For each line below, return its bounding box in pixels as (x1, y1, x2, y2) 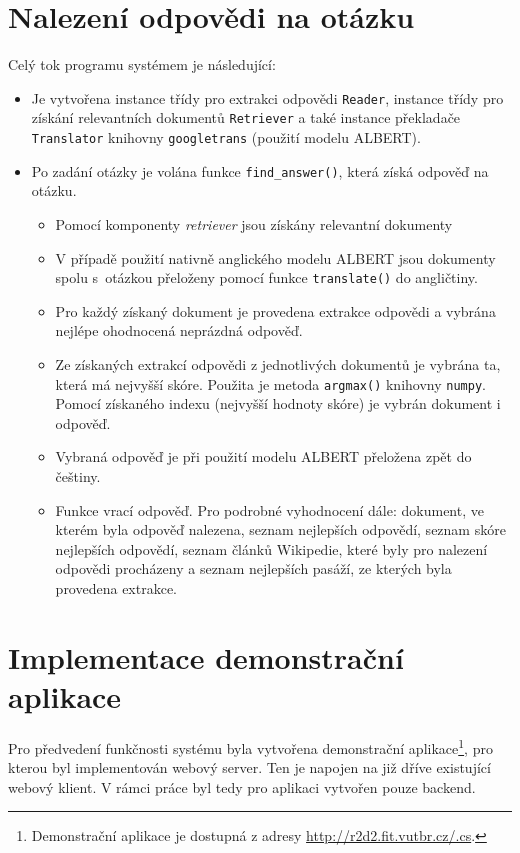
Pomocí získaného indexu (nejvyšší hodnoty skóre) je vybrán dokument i (55, 393, 501, 414)
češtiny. (55, 466, 101, 486)
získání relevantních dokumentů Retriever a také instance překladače (31, 107, 461, 128)
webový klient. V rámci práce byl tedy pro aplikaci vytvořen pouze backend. (8, 776, 476, 797)
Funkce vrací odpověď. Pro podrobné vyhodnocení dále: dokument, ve (55, 499, 484, 520)
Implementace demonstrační (8, 636, 404, 677)
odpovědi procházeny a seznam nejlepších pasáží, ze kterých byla (55, 558, 452, 579)
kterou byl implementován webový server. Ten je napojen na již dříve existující (8, 757, 491, 778)
